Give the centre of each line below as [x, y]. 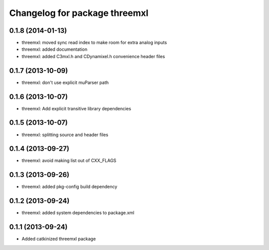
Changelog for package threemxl [79, 13]
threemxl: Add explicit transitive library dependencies [76, 108]
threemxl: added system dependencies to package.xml [78, 213]
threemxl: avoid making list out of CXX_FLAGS [69, 161]
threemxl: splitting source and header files [65, 135]
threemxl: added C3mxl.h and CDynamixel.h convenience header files [93, 56]
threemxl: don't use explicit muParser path [65, 83]
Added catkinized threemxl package [59, 239]
